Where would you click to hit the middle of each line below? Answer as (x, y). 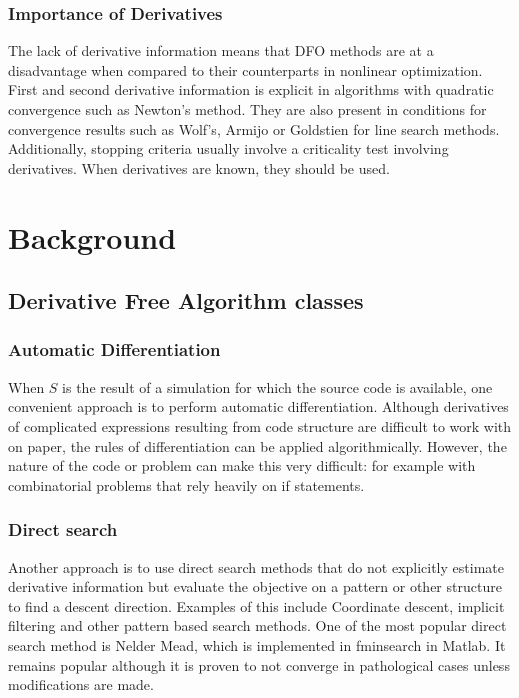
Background (92, 236)
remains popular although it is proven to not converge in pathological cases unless (259, 664)
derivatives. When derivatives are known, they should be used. (199, 167)
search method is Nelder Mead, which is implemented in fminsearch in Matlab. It (257, 644)
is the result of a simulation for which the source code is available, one (277, 386)
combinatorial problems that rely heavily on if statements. (186, 484)
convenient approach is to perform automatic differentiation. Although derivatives (258, 406)
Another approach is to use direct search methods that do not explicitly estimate (256, 566)
